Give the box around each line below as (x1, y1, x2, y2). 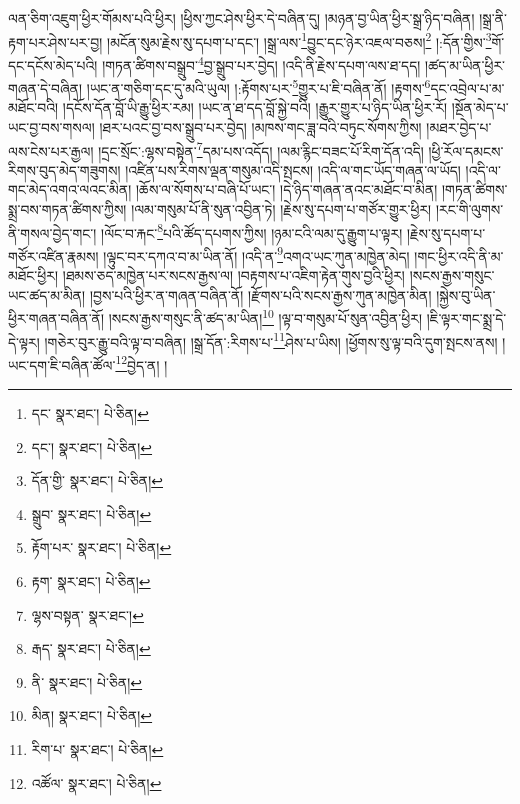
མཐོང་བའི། (8, 97, 59, 118)
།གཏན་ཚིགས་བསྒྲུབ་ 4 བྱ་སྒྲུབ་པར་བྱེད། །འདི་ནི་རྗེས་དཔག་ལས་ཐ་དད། (102, 51, 421, 75)
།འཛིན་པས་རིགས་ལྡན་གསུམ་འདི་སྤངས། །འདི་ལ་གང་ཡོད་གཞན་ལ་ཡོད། (125, 159, 461, 180)
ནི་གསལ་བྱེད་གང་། (8, 222, 97, 243)
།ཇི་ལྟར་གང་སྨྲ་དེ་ (426, 307, 507, 328)
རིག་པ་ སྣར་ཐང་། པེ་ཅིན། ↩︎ (31, 738, 164, 759)
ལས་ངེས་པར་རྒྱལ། (8, 140, 94, 161)
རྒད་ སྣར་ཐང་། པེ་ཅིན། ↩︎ (31, 638, 151, 659)
